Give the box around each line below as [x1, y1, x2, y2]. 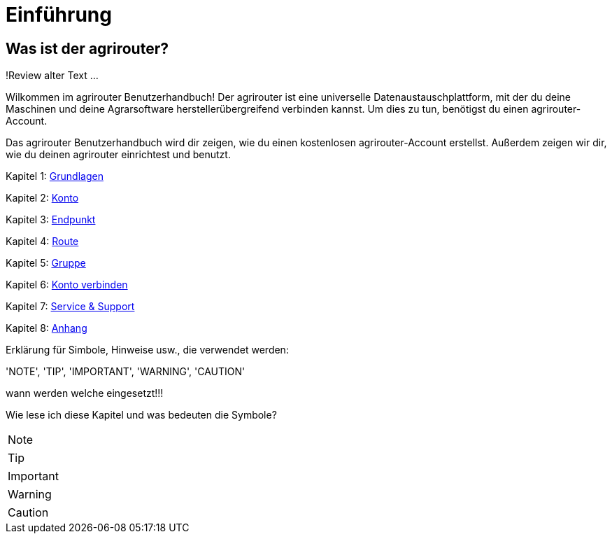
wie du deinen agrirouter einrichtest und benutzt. [6, 148, 231, 161]
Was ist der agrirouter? [6, 39, 169, 57]
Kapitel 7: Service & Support [6, 300, 135, 313]
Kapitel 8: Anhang [6, 322, 87, 335]
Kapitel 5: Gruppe [6, 257, 86, 269]
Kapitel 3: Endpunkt [6, 213, 96, 226]
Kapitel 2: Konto [6, 192, 79, 204]
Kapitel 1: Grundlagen [6, 170, 104, 183]
